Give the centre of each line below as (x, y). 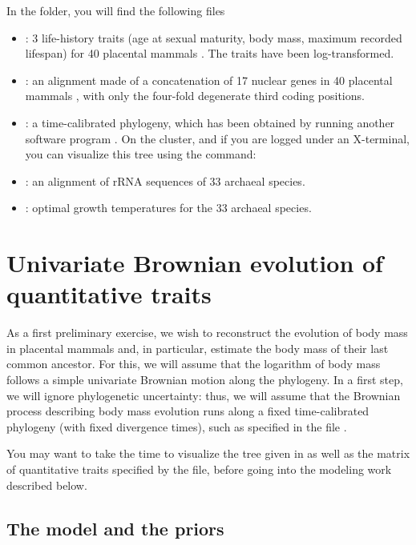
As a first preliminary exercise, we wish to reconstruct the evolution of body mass (207, 333)
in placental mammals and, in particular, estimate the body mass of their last (198, 348)
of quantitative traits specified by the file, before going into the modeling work (199, 469)
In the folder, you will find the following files (116, 10)
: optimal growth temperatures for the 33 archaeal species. (168, 208)
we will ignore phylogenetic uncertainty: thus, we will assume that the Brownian (204, 395)
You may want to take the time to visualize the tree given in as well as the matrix (208, 453)
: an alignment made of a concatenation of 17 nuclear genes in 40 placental (209, 80)
